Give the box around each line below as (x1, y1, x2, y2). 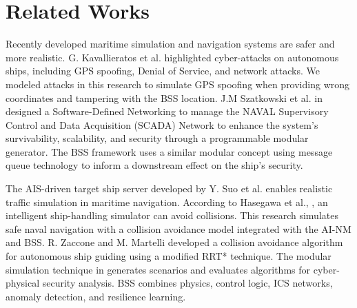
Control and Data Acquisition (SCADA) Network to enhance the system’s (6, 117, 318, 132)
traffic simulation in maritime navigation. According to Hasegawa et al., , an (6, 194, 328, 209)
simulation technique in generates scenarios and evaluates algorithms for (6, 262, 311, 276)
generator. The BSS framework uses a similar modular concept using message (6, 144, 333, 158)
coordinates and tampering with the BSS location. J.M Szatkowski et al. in (6, 90, 323, 105)
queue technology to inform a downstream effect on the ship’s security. (6, 158, 303, 172)
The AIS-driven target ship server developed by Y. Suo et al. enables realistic (6, 181, 333, 196)
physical (6, 276, 40, 290)
